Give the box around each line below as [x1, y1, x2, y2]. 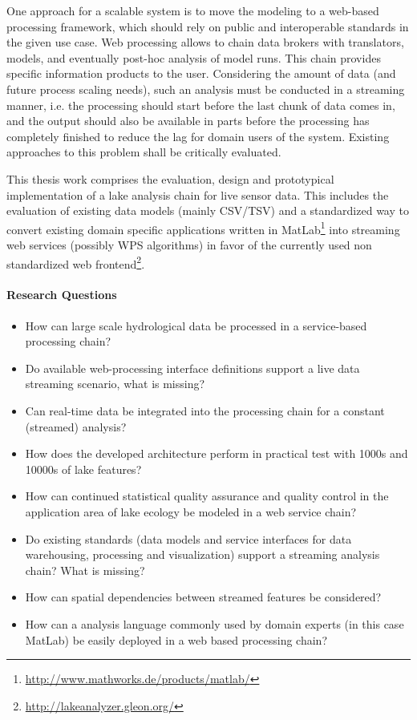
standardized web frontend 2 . [6, 253, 145, 272]
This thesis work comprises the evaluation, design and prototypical [6, 170, 334, 187]
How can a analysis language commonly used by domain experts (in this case [25, 615, 404, 632]
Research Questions [6, 286, 117, 303]
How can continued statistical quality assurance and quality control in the [25, 487, 389, 504]
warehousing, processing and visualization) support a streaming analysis [25, 546, 380, 563]
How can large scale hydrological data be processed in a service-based [25, 317, 367, 334]
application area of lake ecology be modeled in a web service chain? [25, 503, 357, 520]
